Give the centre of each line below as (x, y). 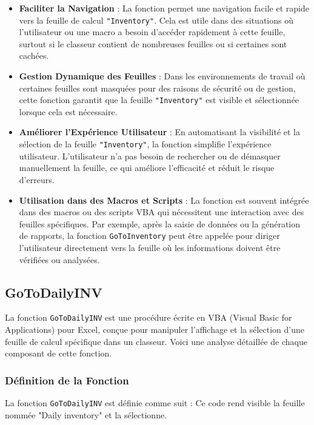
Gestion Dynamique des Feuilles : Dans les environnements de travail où (162, 76)
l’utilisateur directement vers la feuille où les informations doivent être (150, 247)
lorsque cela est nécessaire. (68, 111)
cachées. (34, 55)
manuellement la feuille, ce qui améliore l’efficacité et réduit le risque (147, 168)
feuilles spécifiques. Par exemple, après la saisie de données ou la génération (159, 223)
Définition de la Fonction (67, 380)
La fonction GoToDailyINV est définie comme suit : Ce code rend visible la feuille (155, 402)
